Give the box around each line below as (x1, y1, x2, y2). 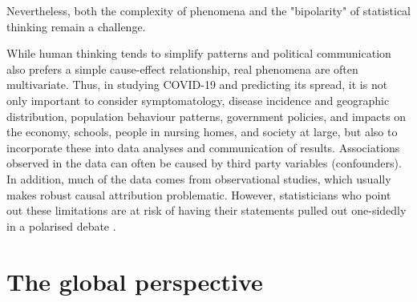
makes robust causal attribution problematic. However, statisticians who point (6, 186, 391, 203)
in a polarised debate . (6, 217, 116, 234)
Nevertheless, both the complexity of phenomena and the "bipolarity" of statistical (6, 2, 411, 18)
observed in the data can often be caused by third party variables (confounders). (6, 155, 402, 171)
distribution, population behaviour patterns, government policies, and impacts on (6, 107, 406, 124)
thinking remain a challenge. (6, 18, 146, 34)
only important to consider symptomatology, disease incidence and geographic (6, 91, 390, 108)
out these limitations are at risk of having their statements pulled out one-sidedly (6, 202, 407, 219)
